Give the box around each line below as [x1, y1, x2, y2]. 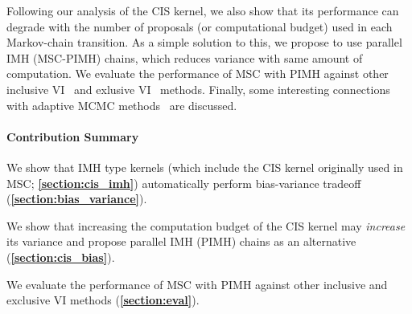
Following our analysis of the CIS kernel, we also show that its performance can [6, 2, 399, 18]
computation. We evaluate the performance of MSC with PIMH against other [6, 65, 389, 82]
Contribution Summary [6, 128, 139, 145]
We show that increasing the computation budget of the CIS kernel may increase [6, 217, 406, 234]
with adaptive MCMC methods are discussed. [6, 96, 237, 113]
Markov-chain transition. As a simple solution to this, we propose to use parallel [6, 34, 402, 51]
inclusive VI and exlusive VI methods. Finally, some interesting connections [6, 80, 390, 97]
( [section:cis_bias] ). [6, 248, 115, 265]
